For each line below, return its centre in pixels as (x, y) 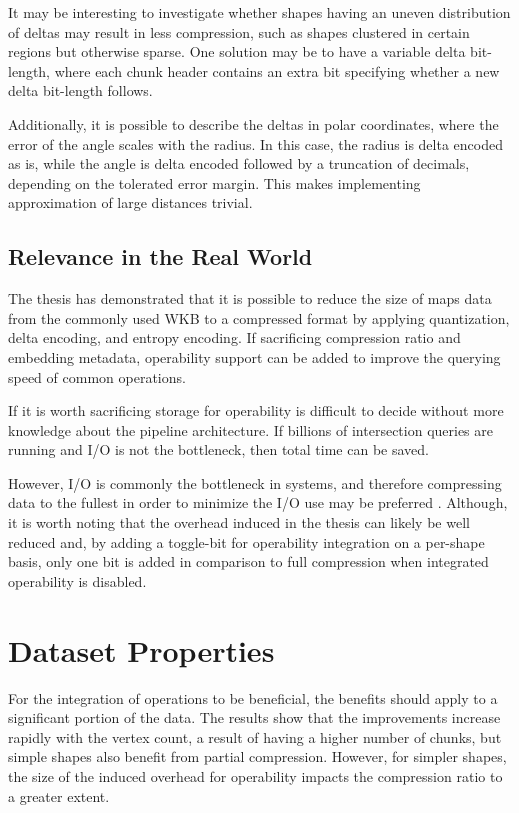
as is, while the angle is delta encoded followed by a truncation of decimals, (239, 163)
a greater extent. (59, 795)
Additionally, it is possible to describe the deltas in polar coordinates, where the (253, 123)
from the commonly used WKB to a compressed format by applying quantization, (259, 317)
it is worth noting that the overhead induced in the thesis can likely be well (239, 522)
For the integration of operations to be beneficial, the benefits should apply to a (253, 697)
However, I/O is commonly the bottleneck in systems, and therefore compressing (255, 482)
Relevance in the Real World (160, 256)
